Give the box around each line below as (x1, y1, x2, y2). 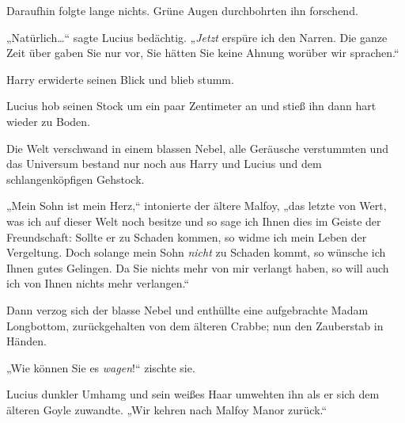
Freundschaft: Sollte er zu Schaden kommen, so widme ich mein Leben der (6, 228, 367, 245)
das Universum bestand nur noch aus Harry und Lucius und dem (6, 155, 322, 172)
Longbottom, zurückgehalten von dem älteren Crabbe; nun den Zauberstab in (6, 317, 384, 333)
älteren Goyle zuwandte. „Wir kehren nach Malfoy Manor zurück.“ (6, 401, 327, 417)
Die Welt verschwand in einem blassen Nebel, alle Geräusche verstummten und (6, 139, 388, 156)
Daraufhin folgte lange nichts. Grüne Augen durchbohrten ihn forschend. (6, 2, 358, 18)
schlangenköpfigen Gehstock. (6, 170, 145, 187)
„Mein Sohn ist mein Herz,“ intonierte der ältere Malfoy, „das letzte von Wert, (6, 197, 387, 214)
